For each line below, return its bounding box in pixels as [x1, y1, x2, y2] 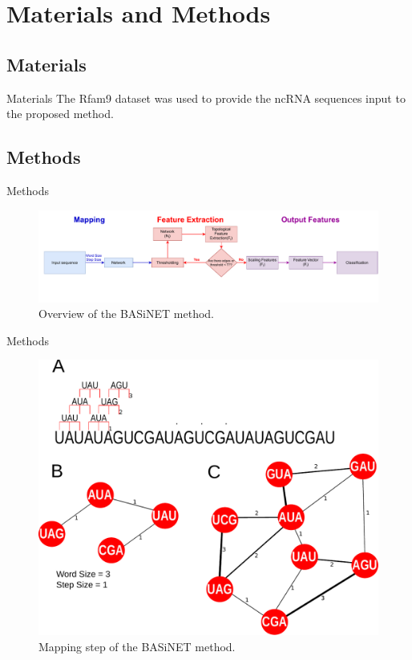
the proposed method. [6, 105, 114, 122]
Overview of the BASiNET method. [38, 305, 214, 322]
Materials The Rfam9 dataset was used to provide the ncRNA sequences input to [6, 89, 406, 106]
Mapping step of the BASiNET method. [38, 638, 236, 654]
